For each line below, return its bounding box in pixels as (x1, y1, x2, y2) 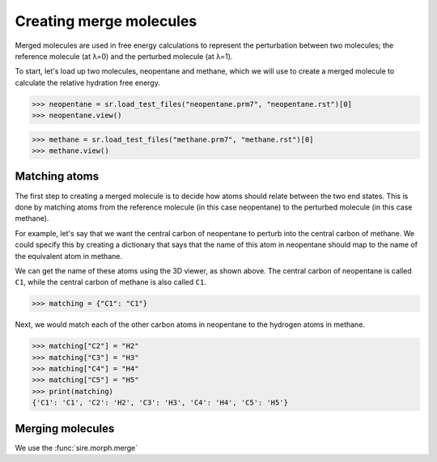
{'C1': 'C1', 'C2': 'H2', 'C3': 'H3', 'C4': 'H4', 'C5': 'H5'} (32, 398, 289, 408)
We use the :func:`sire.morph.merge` (15, 443, 138, 452)
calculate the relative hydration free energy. (15, 78, 161, 87)
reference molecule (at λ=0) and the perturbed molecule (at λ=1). (15, 51, 233, 61)
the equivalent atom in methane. (15, 251, 123, 261)
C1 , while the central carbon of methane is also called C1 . (15, 278, 206, 287)
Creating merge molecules (15, 12, 197, 30)
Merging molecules (15, 422, 115, 435)
